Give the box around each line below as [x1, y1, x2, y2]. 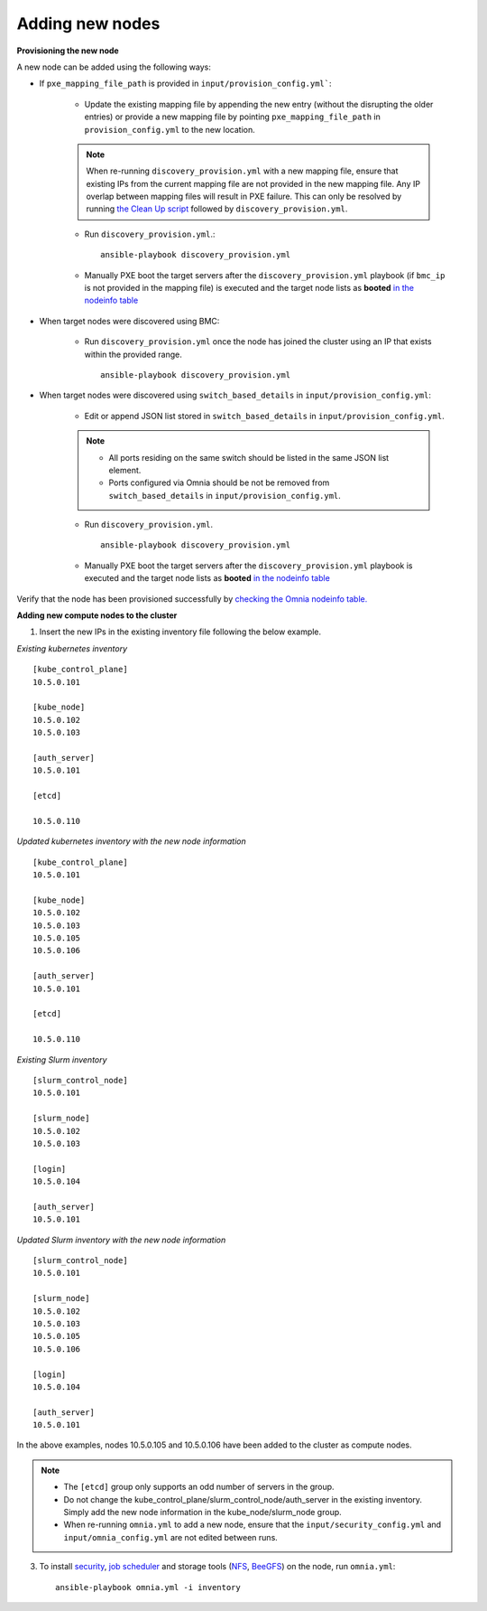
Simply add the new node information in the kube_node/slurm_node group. [63, 1507, 342, 1518]
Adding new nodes [16, 14, 161, 33]
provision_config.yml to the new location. [84, 124, 256, 135]
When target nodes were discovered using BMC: [39, 315, 220, 326]
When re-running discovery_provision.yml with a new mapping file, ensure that [86, 165, 399, 176]
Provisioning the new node [16, 45, 119, 56]
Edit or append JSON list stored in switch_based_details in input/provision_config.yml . [84, 410, 446, 421]
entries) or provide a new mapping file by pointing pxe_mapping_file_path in [84, 111, 381, 122]
